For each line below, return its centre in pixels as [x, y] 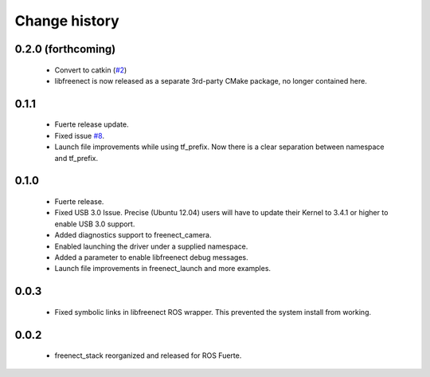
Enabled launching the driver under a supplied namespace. [151, 246]
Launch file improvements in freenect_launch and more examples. [162, 269]
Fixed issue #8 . [80, 135]
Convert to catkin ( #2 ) [91, 70]
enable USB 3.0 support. [95, 224]
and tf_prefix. [76, 158]
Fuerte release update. [92, 124]
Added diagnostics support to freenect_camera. [133, 235]
